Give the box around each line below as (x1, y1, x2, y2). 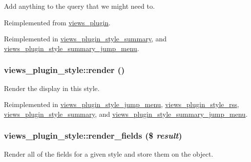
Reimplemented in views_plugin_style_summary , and (4, 34, 167, 44)
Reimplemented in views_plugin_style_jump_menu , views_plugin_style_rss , (4, 99, 239, 109)
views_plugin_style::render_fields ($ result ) (4, 129, 182, 142)
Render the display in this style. (4, 83, 100, 93)
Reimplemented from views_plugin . (4, 17, 111, 27)
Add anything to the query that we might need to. (4, 1, 155, 11)
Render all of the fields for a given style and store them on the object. (4, 148, 213, 159)
